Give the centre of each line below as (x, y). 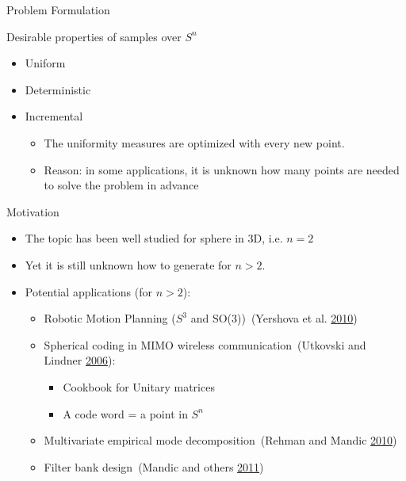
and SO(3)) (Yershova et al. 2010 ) (274, 318)
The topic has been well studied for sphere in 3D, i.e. (154, 238)
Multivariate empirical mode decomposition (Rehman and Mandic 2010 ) (220, 440)
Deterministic (58, 89)
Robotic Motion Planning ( (110, 318)
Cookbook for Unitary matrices (139, 386)
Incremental (54, 116)
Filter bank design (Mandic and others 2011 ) (154, 466)
